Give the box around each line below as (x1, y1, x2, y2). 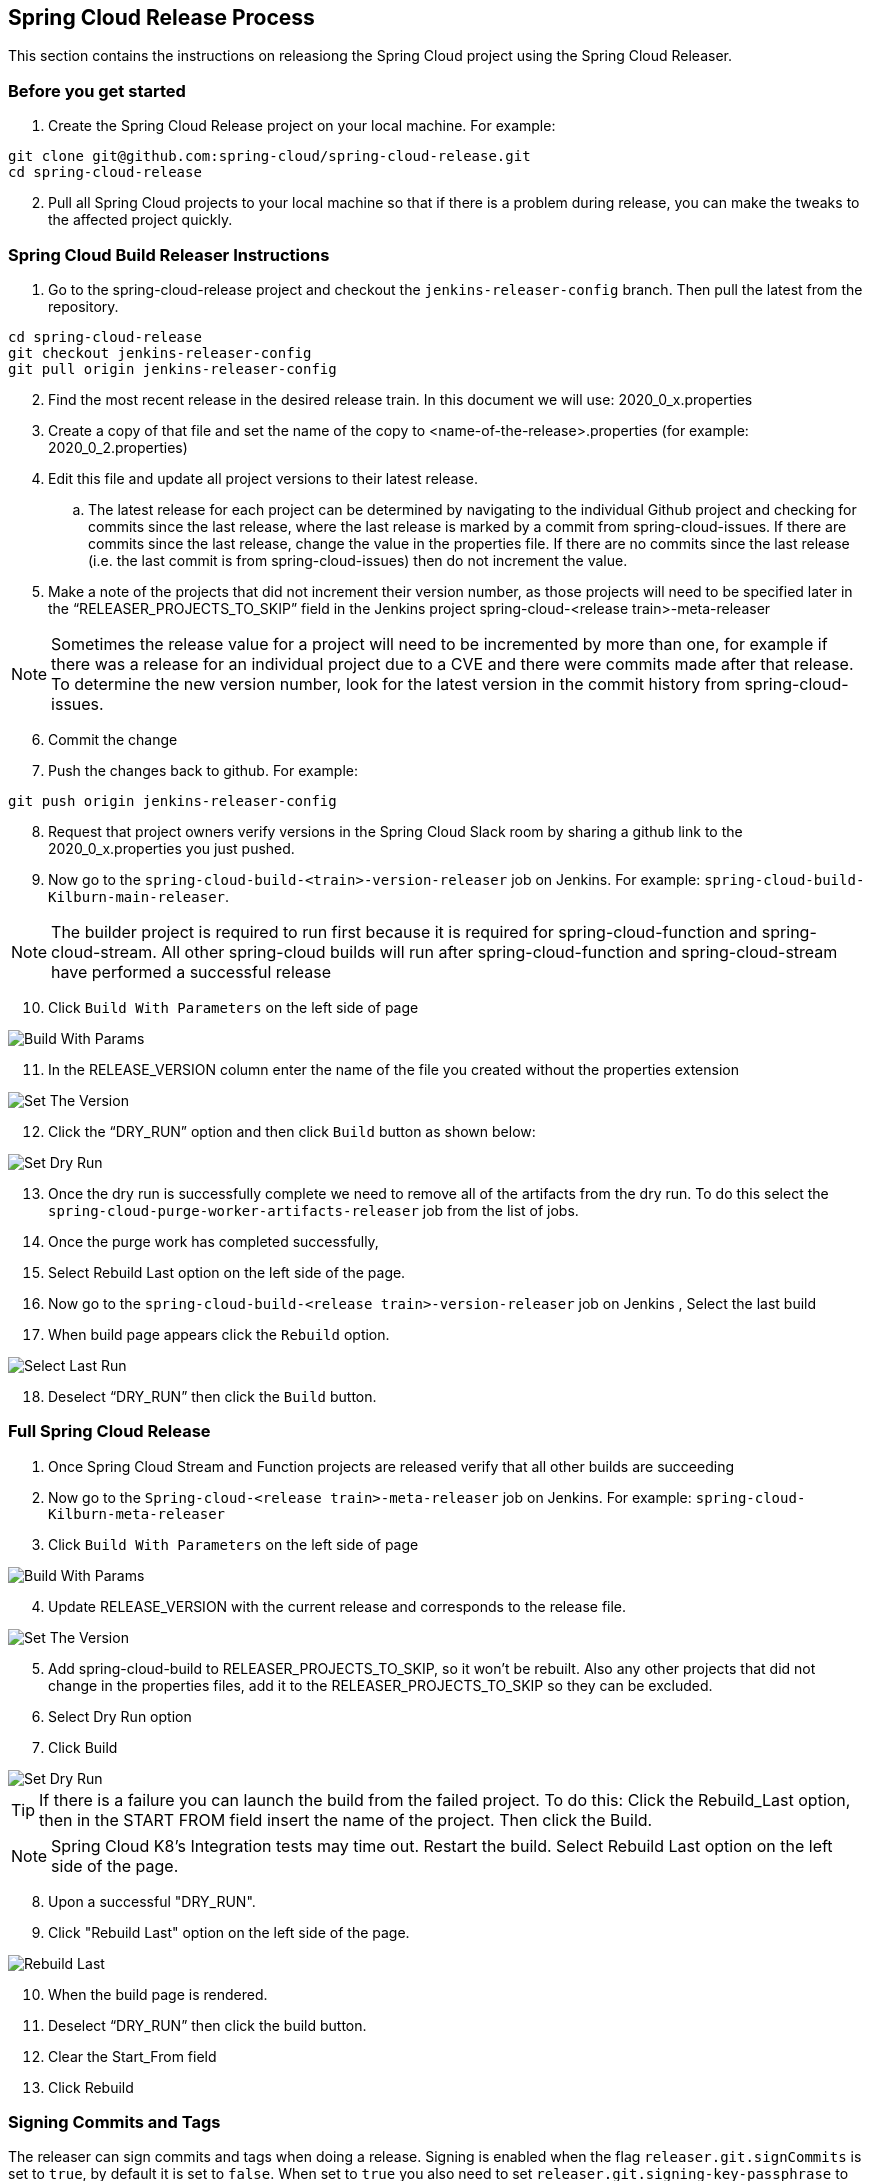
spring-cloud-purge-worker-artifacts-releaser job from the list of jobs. (48, 1201, 579, 1219)
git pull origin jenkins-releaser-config (8, 360, 337, 377)
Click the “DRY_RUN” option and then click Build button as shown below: (48, 1122, 536, 1140)
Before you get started (8, 80, 186, 101)
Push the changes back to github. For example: (48, 761, 358, 779)
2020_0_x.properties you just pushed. (48, 839, 295, 857)
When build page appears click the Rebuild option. (48, 1325, 390, 1343)
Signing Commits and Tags (8, 2112, 221, 2133)
